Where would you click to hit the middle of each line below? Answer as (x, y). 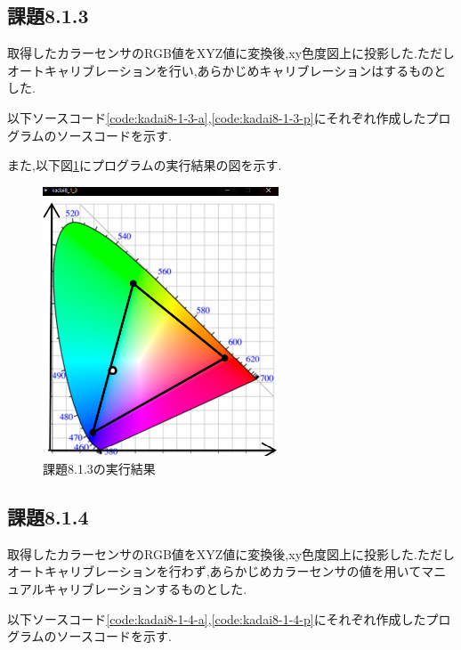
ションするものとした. (183, 589)
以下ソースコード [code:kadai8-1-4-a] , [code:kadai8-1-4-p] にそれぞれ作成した (217, 618)
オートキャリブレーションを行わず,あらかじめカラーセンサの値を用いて (214, 571)
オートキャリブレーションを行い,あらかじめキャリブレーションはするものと (227, 70)
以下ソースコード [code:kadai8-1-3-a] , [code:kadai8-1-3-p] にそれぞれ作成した (217, 117)
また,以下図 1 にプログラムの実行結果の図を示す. (145, 165)
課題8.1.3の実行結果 (99, 469)
